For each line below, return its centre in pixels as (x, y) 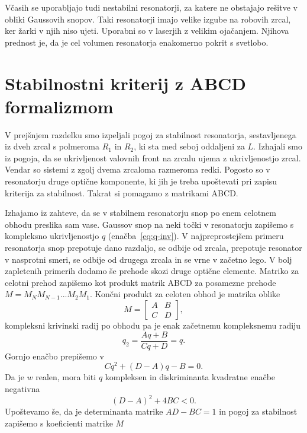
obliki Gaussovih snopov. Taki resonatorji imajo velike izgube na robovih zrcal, (148, 19)
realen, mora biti (66, 377)
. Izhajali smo (278, 146)
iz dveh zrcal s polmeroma (52, 146)
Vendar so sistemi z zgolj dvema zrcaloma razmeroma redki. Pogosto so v (138, 169)
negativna (22, 388)
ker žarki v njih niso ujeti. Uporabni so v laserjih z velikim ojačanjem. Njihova (147, 31)
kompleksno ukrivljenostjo (52, 236)
